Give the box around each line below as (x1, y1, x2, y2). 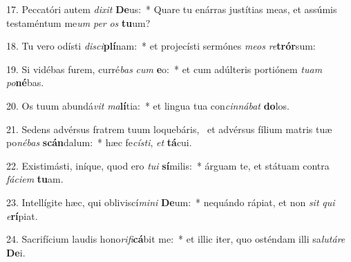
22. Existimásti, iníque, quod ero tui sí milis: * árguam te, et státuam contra (6, 158, 330, 172)
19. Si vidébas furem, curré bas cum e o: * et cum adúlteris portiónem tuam (6, 61, 323, 76)
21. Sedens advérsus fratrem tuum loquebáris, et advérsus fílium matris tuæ (6, 121, 332, 136)
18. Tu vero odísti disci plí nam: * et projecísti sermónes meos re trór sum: (6, 39, 316, 53)
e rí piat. (6, 208, 38, 223)
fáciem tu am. (6, 172, 64, 186)
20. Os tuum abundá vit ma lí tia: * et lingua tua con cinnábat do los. (6, 98, 290, 112)
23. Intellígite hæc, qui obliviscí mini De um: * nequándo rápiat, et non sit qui (6, 194, 335, 209)
